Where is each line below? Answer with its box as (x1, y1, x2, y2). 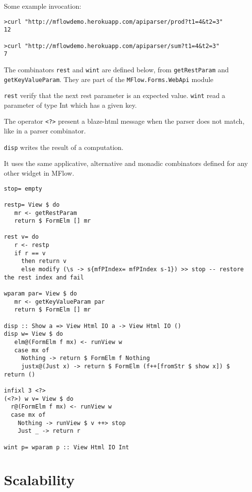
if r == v (14, 249, 46, 257)
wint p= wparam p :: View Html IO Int (4, 443, 129, 451)
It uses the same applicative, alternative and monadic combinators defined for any (4, 158, 248, 168)
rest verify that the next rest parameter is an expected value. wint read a (4, 90, 225, 100)
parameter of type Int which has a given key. (4, 99, 137, 110)
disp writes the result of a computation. (4, 142, 124, 152)
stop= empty (4, 185, 42, 192)
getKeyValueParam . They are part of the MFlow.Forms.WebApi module (4, 74, 214, 84)
